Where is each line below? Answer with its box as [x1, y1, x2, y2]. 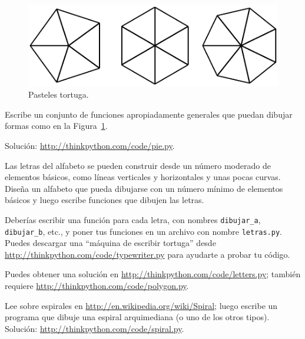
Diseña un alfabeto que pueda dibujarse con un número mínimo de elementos [5, 182, 283, 194]
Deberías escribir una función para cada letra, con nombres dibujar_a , [5, 213, 261, 225]
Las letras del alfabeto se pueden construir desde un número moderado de [5, 159, 271, 171]
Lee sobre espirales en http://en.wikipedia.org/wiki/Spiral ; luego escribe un [5, 299, 278, 311]
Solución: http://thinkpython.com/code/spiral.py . [5, 322, 184, 334]
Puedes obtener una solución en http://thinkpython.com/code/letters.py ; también [5, 268, 301, 280]
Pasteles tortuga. [28, 88, 89, 101]
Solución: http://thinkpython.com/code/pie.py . [5, 139, 175, 151]
